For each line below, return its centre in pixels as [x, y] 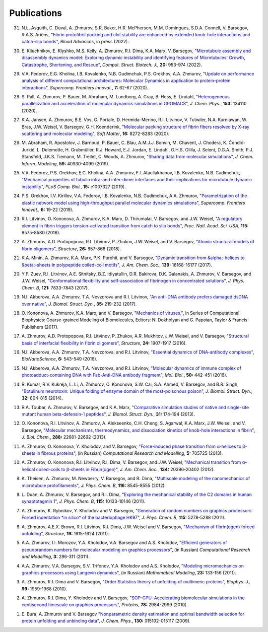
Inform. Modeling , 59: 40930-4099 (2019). [66, 163]
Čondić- [237, 143]
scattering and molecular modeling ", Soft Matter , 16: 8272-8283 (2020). [96, 134]
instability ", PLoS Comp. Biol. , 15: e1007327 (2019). [74, 187]
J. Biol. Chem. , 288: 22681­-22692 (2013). [64, 437]
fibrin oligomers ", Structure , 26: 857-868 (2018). [71, 249]
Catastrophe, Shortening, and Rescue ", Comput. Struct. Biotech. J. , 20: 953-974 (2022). [112, 65]
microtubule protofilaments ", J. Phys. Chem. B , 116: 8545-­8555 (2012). [94, 485]
